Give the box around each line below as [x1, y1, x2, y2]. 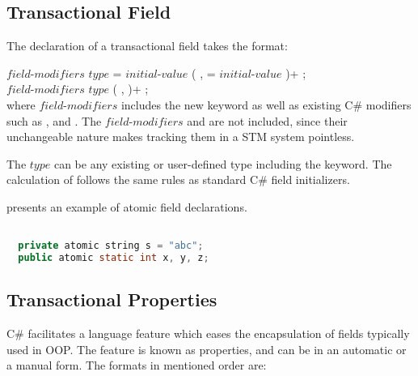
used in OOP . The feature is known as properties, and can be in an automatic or [6, 340, 407, 357]
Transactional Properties [6, 287, 217, 312]
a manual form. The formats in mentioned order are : [6, 357, 267, 374]
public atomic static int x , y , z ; [18, 252, 209, 264]
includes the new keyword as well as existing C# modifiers [120, 96, 412, 113]
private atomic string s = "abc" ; [18, 240, 204, 252]
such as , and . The [6, 112, 102, 129]
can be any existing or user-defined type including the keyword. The [53, 155, 392, 172]
